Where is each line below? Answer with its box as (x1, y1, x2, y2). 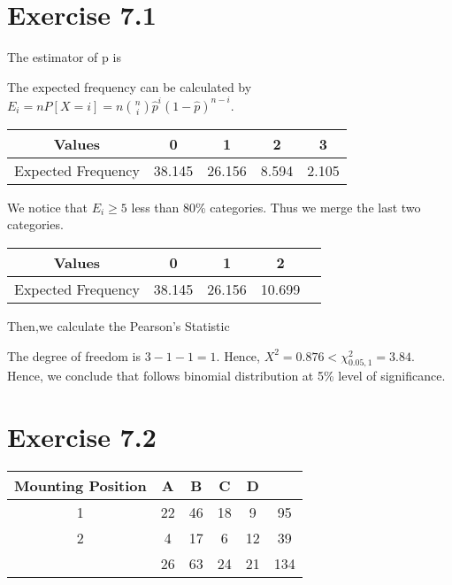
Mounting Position (14, 475, 147, 496)
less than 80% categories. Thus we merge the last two (131, 197, 421, 216)
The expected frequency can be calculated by (7, 77, 252, 96)
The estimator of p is (7, 48, 121, 66)
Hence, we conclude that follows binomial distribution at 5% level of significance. (7, 366, 446, 385)
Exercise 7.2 (7, 419, 157, 455)
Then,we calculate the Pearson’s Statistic (7, 317, 230, 335)
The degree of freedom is (7, 346, 142, 365)
